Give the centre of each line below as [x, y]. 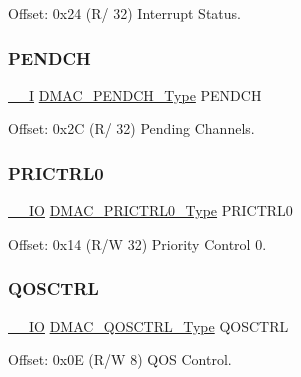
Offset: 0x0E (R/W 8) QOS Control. [120, 359]
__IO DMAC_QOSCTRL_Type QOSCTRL [148, 325]
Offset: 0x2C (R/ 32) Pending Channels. [131, 128]
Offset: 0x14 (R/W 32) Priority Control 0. [137, 243]
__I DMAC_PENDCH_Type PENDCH [135, 94]
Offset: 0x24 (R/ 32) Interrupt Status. [124, 13]
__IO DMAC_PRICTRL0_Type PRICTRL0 [150, 210]
